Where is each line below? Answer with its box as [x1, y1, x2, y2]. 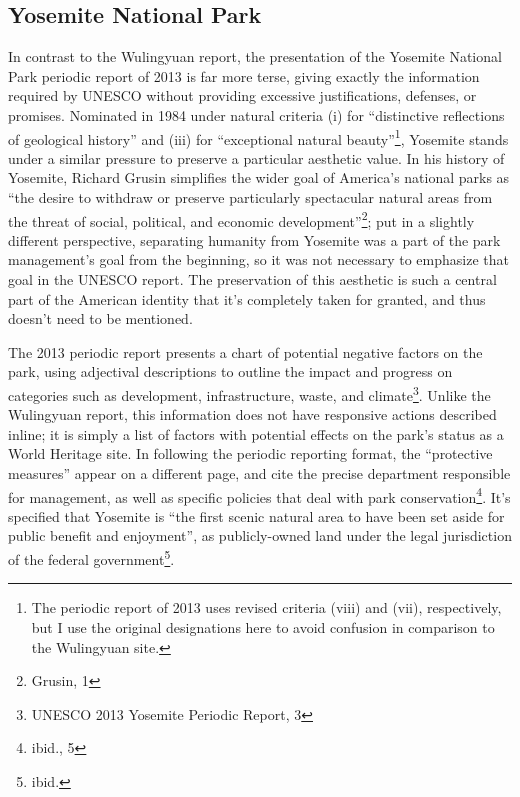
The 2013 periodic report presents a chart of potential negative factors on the [8, 341, 483, 362]
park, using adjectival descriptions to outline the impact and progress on [8, 361, 453, 382]
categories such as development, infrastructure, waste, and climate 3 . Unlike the [8, 382, 491, 405]
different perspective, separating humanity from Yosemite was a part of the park [8, 229, 501, 250]
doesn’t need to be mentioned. [8, 308, 193, 329]
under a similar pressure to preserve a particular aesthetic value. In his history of [8, 147, 505, 168]
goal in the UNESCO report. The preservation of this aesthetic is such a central [8, 269, 497, 290]
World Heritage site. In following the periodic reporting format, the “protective [8, 443, 493, 464]
